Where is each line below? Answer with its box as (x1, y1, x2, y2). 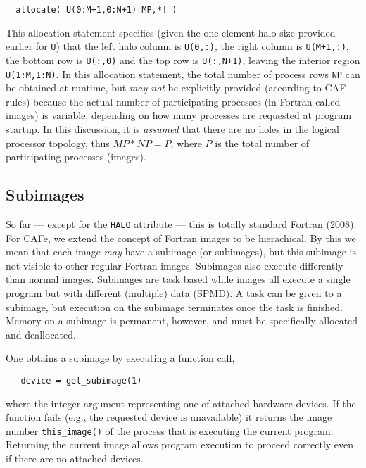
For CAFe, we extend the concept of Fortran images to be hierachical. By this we (6, 230, 356, 245)
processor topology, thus (6, 135, 110, 150)
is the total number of (215, 135, 310, 150)
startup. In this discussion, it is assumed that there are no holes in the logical (6, 122, 339, 136)
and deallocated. (6, 327, 76, 341)
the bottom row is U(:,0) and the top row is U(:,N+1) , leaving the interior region (6, 52, 360, 67)
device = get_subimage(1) (20, 375, 142, 386)
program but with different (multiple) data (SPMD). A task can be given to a (6, 286, 342, 301)
